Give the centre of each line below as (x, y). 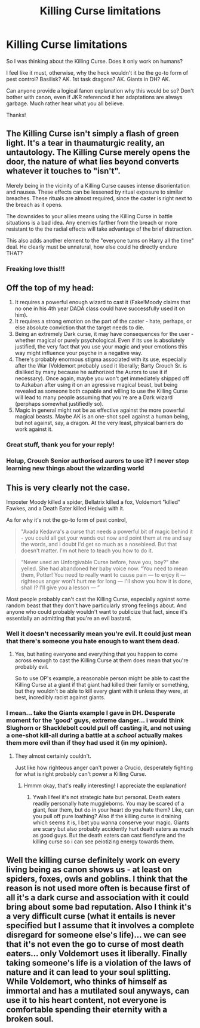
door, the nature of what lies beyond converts (93, 162)
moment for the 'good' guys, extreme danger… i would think (95, 720)
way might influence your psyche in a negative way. (79, 353)
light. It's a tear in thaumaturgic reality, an (86, 143)
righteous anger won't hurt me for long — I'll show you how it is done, (107, 582)
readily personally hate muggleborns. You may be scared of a (108, 803)
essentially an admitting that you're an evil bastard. (69, 618)
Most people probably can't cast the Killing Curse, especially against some (98, 599)
